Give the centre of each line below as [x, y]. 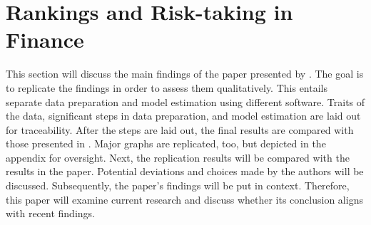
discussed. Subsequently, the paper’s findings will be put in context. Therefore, [178, 185]
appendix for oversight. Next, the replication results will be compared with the [178, 157]
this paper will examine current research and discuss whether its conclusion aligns [184, 199]
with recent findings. [50, 213]
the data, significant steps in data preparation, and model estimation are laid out [183, 116]
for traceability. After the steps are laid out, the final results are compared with [180, 129]
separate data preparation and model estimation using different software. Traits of [185, 101]
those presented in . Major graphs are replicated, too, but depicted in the [166, 143]
